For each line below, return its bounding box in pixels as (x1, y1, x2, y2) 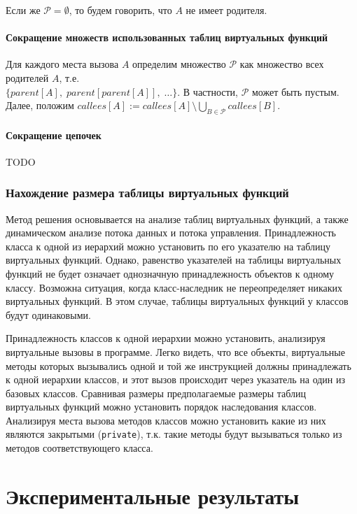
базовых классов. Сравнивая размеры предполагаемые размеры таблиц (6, 385, 307, 400)
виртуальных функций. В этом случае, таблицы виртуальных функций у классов (6, 294, 349, 308)
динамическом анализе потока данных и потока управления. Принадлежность (6, 225, 336, 240)
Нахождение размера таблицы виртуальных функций (6, 184, 289, 201)
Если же (6, 3, 41, 17)
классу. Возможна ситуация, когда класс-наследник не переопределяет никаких (6, 280, 343, 294)
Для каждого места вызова (6, 57, 119, 71)
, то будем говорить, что (69, 3, 172, 17)
